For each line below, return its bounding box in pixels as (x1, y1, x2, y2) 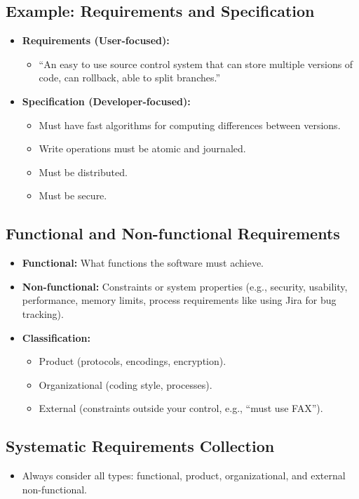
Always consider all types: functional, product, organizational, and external (22, 468, 346, 483)
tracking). (22, 306, 64, 321)
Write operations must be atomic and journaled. (39, 141, 246, 156)
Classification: (22, 330, 91, 345)
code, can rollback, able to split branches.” (39, 70, 221, 85)
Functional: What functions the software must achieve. (22, 255, 264, 270)
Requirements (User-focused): (22, 33, 170, 48)
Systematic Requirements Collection (6, 435, 275, 457)
